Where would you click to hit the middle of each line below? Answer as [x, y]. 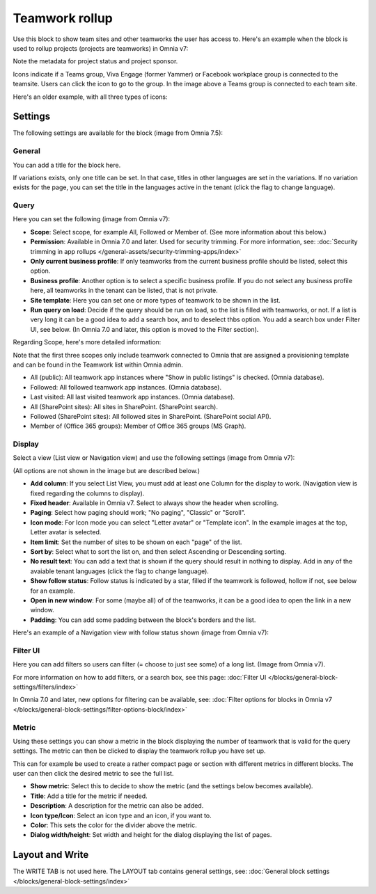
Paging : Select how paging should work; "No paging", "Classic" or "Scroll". [138, 513]
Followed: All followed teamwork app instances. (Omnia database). [126, 387]
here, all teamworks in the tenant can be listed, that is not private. [124, 290]
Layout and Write [51, 855]
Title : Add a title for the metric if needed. [89, 796]
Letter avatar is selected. [66, 532]
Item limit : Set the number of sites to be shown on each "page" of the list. [136, 542]
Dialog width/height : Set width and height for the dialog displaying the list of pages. [151, 835]
